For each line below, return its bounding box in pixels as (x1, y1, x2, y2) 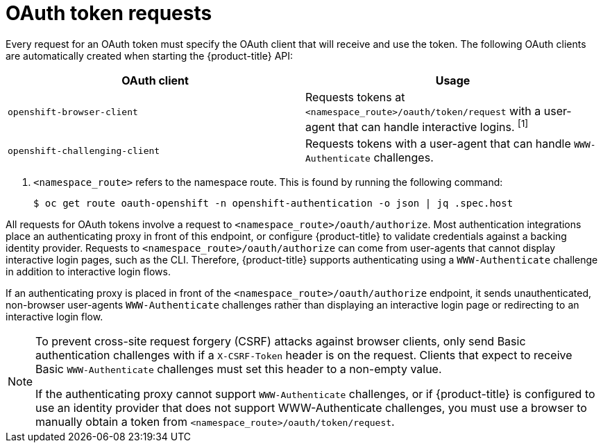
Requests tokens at (305, 89, 405, 104)
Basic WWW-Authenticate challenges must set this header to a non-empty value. (35, 362, 442, 377)
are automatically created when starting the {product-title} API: (6, 49, 294, 62)
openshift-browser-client (8, 106, 138, 117)
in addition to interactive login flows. (6, 266, 171, 278)
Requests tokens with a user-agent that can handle (305, 137, 571, 151)
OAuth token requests (6, 1, 212, 25)
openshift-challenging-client (8, 145, 160, 156)
